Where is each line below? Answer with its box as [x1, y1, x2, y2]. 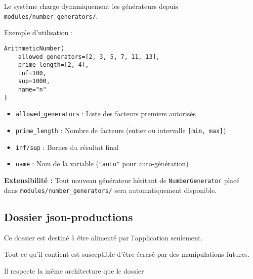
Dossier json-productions [4, 209, 133, 224]
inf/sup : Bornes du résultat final [15, 141, 119, 152]
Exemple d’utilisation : [4, 27, 73, 38]
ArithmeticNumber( [4, 45, 64, 52]
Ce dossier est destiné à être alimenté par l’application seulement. [4, 232, 203, 242]
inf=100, [18, 69, 46, 77]
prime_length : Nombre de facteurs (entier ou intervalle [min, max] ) [15, 125, 226, 136]
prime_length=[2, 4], [18, 61, 89, 69]
